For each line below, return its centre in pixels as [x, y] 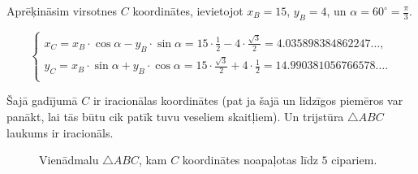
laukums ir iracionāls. [60, 132]
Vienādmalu [69, 160]
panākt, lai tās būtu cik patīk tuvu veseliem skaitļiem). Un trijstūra [175, 116]
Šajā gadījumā [42, 100]
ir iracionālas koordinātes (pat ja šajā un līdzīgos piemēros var [248, 100]
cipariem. [354, 160]
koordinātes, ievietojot [188, 11]
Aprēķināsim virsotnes [62, 11]
